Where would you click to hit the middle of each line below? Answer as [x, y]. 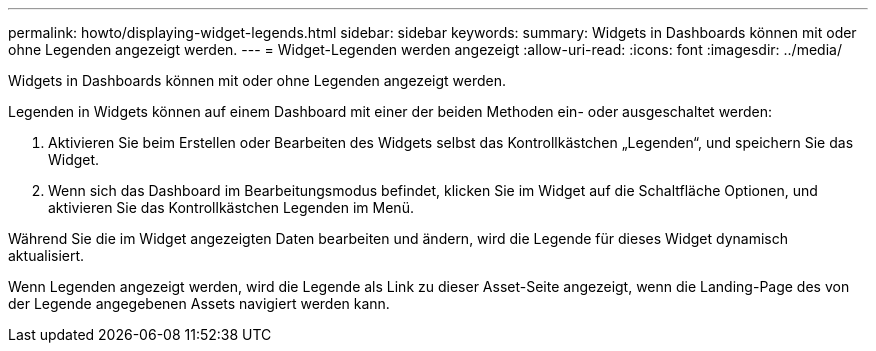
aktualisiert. [46, 255]
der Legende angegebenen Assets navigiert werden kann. [199, 303]
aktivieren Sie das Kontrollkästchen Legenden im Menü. [231, 207]
